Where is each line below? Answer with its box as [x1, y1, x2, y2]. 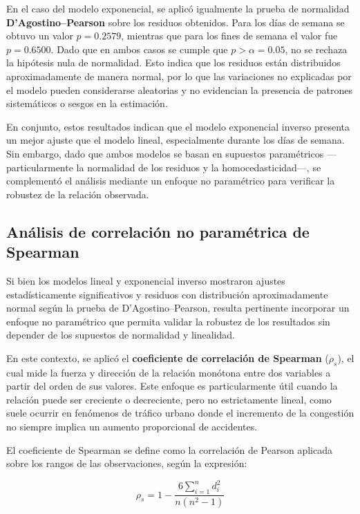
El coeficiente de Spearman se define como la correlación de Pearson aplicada [6, 442, 332, 457]
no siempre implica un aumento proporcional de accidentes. [6, 419, 258, 434]
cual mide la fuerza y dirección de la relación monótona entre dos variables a [6, 365, 331, 379]
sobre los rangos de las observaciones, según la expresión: [6, 456, 247, 470]
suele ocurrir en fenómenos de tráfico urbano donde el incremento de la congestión [6, 406, 354, 420]
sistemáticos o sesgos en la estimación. [6, 96, 168, 111]
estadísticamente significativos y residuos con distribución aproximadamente [6, 287, 328, 301]
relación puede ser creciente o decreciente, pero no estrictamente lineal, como [6, 392, 332, 406]
